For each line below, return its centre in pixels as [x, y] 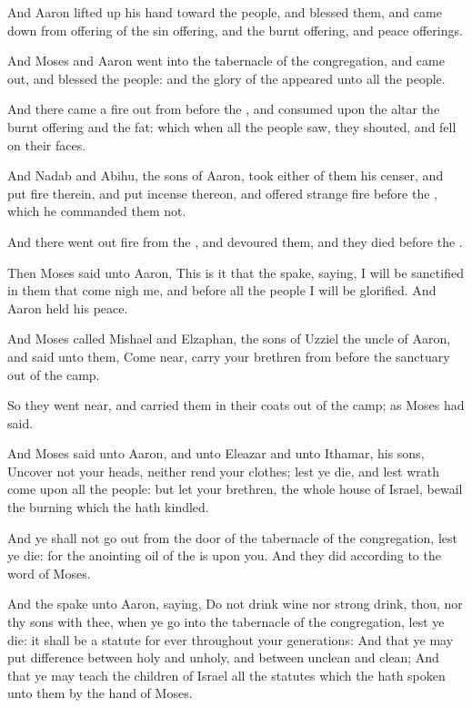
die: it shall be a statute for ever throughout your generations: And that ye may [231, 639]
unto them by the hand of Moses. [100, 693]
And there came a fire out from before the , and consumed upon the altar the [224, 109]
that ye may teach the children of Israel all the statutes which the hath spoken [226, 675]
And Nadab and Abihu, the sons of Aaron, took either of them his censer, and [226, 175]
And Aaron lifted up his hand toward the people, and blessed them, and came [225, 12]
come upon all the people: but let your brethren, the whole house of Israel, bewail [235, 489]
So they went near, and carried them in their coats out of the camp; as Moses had [236, 405]
